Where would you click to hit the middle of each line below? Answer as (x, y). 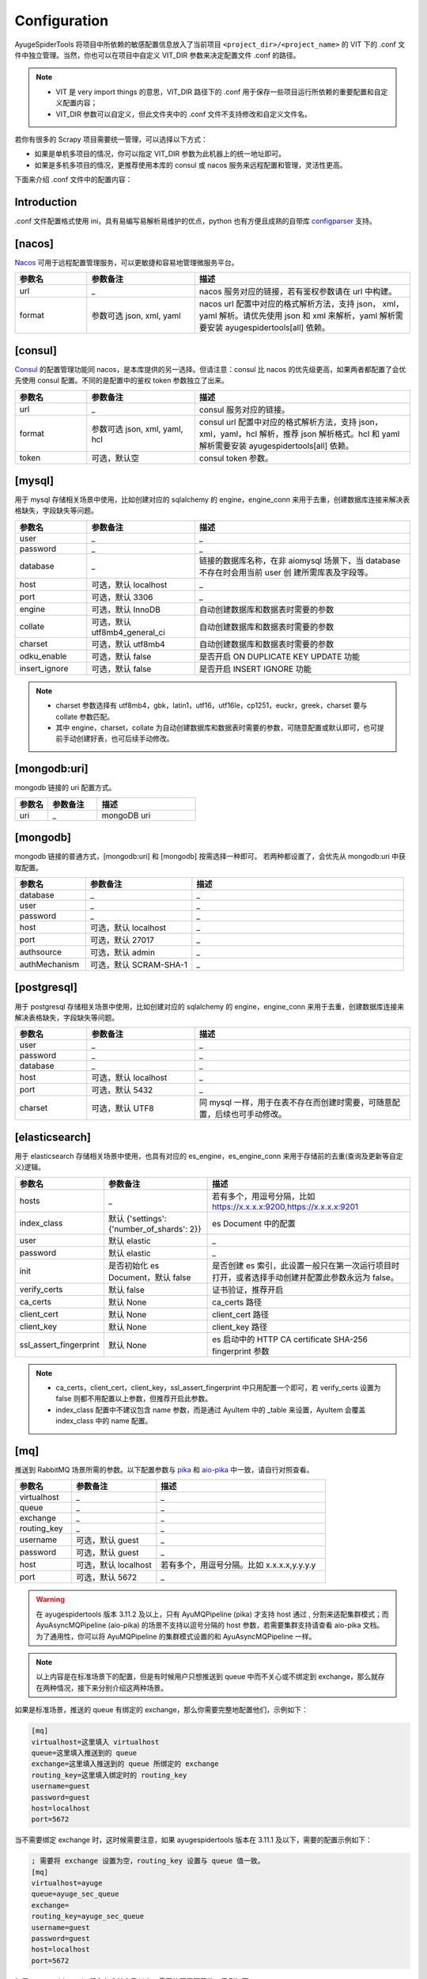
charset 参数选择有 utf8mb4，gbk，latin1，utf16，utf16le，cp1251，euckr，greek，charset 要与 (212, 705)
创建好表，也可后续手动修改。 (125, 739)
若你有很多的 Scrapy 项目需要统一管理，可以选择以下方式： (111, 139)
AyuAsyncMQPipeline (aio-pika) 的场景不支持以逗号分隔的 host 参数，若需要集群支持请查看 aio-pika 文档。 (210, 1625)
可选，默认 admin (123, 952)
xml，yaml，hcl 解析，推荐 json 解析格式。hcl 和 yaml (299, 434)
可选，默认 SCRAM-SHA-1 (138, 965)
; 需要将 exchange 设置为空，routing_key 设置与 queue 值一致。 (148, 1861)
